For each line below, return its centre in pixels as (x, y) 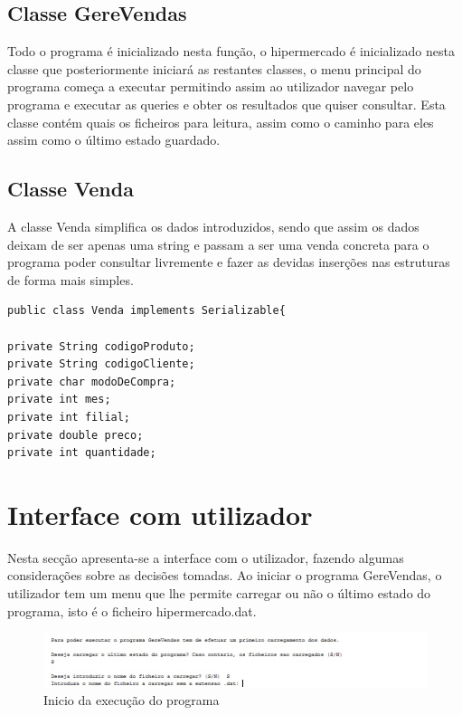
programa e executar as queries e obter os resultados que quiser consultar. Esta (226, 104)
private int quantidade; (82, 453)
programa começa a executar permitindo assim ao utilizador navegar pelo (211, 86)
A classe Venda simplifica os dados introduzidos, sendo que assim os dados (213, 226)
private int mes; (59, 400)
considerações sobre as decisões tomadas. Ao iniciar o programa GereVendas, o (225, 575)
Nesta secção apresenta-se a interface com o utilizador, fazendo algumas (206, 557)
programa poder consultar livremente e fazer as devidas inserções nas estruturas (229, 262)
